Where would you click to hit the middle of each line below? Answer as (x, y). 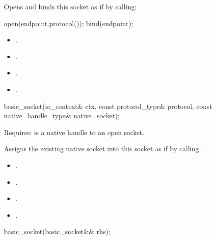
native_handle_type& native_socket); (62, 116)
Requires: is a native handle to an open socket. (74, 132)
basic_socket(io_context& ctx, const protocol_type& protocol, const (108, 106)
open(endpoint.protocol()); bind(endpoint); (69, 23)
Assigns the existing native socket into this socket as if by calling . (104, 149)
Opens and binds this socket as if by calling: (70, 6)
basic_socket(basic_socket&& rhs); (57, 231)
